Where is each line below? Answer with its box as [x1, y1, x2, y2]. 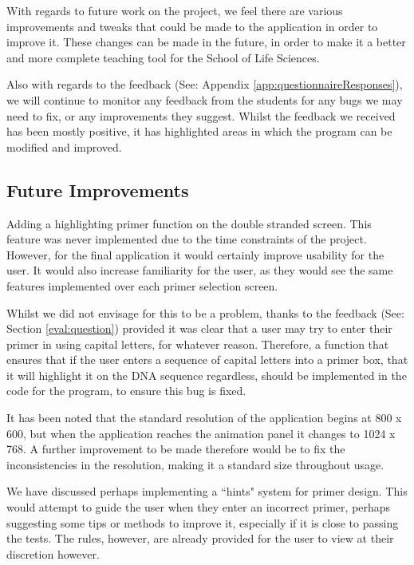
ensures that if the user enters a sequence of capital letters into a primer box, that [6, 351, 408, 368]
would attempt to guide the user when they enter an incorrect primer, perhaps [6, 499, 391, 516]
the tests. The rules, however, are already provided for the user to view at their [6, 530, 394, 547]
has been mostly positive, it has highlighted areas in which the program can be [6, 123, 392, 140]
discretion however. [6, 545, 100, 562]
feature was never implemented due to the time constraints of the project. [6, 231, 367, 247]
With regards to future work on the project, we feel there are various [6, 2, 343, 18]
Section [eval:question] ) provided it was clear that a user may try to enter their [6, 320, 392, 337]
